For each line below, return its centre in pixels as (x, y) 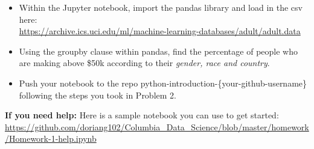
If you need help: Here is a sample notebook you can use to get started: (142, 115)
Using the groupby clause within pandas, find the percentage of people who (158, 51)
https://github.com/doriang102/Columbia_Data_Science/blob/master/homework (157, 126)
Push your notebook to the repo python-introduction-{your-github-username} (163, 83)
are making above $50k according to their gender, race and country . (144, 63)
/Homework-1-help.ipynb (51, 138)
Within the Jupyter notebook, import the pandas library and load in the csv (161, 7)
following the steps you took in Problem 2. (98, 95)
